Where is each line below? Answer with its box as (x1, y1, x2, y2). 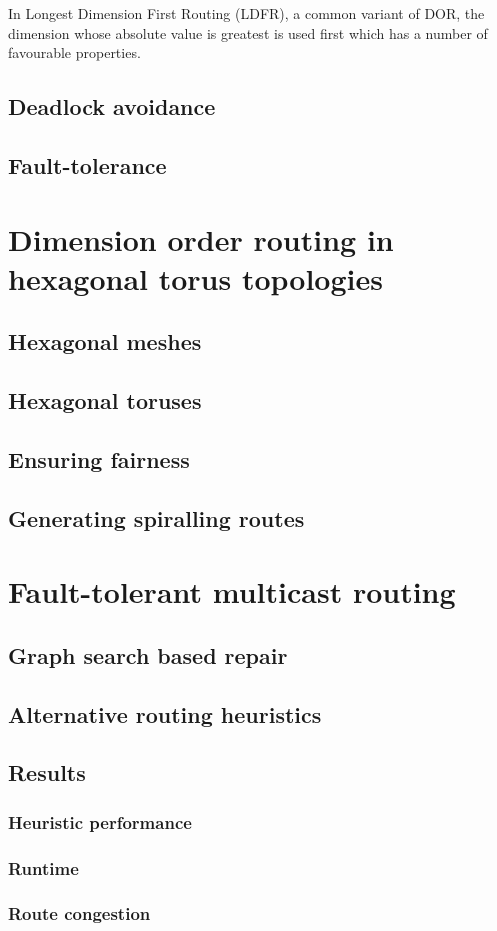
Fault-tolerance (8, 149, 167, 180)
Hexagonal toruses (8, 385, 202, 416)
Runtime (8, 855, 79, 880)
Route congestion (8, 901, 151, 926)
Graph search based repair (8, 639, 288, 670)
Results (8, 757, 86, 788)
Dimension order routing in (8, 218, 394, 259)
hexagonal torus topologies (8, 257, 383, 298)
